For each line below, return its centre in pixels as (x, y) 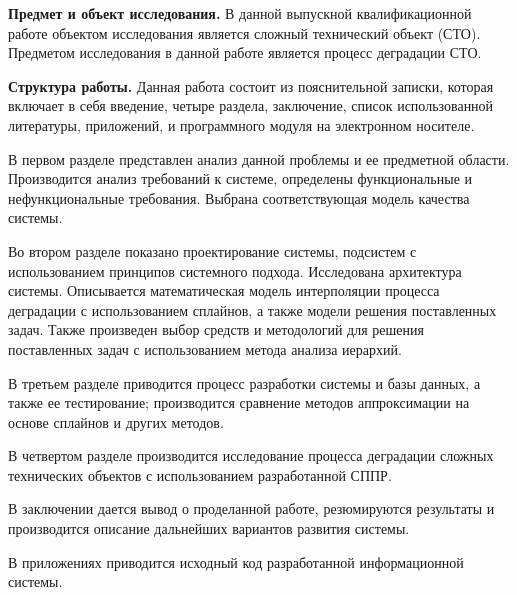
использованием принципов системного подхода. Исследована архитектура (235, 270)
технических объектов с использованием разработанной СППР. (200, 474)
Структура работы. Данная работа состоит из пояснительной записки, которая (251, 85)
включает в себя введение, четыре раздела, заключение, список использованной (251, 105)
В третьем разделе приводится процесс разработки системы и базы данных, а (244, 382)
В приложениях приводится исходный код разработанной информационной (236, 561)
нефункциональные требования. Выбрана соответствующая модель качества (239, 197)
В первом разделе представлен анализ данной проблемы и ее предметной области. (259, 158)
